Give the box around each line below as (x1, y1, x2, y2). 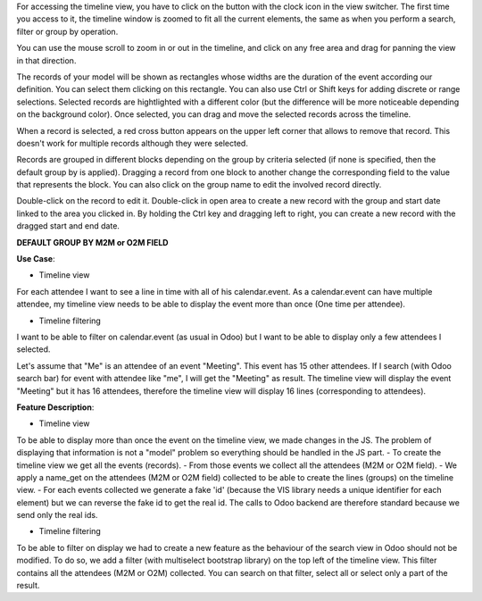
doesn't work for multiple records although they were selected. (16, 138, 249, 148)
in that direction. (16, 54, 77, 66)
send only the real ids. (16, 510, 98, 521)
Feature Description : (16, 402, 95, 413)
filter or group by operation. (16, 26, 119, 37)
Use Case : (16, 254, 55, 264)
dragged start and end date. (16, 221, 120, 231)
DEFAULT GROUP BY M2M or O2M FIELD (16, 237, 169, 247)
